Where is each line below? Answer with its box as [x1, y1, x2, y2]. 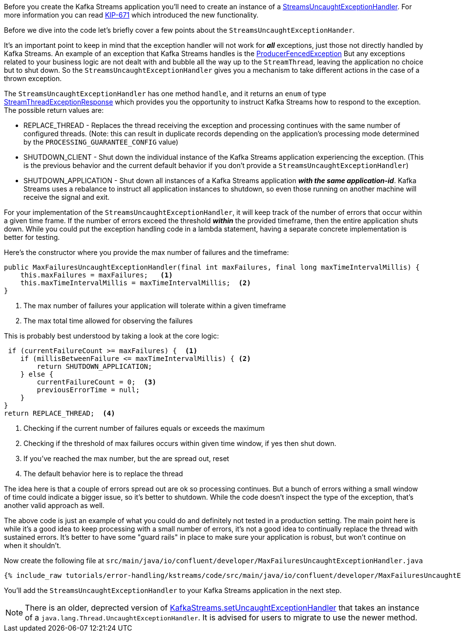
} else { [20, 370, 54, 378]
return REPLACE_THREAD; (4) [4, 409, 115, 417]
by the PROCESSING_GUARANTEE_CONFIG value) [23, 138, 179, 146]
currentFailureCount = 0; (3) [37, 378, 156, 386]
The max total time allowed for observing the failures [23, 317, 193, 325]
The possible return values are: [4, 106, 104, 114]
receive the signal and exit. [23, 193, 110, 201]
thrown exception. [4, 74, 62, 83]
